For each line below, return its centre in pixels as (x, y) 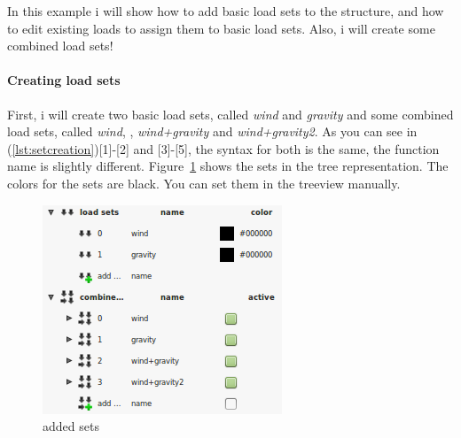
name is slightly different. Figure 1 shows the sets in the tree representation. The (228, 166)
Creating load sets (64, 80)
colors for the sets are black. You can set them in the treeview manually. (204, 183)
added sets (71, 426)
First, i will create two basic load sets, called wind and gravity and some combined (230, 114)
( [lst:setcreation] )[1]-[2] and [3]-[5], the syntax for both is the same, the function (223, 148)
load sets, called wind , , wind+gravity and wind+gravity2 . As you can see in (212, 131)
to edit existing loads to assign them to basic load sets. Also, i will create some (221, 28)
